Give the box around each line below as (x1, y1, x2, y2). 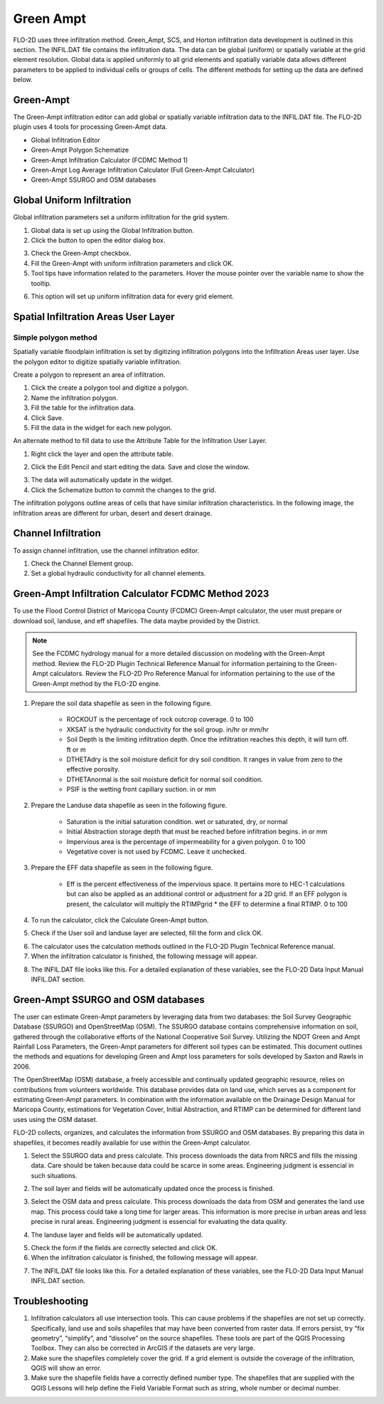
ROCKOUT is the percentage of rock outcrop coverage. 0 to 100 (66, 715, 254, 724)
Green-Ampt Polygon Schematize (31, 146, 129, 155)
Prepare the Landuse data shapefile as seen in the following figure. (31, 801, 228, 810)
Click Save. (31, 413, 64, 422)
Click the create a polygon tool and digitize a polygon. (31, 383, 189, 392)
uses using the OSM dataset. (13, 1115, 98, 1123)
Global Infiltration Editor (31, 135, 101, 144)
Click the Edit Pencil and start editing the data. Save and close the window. (31, 463, 250, 472)
